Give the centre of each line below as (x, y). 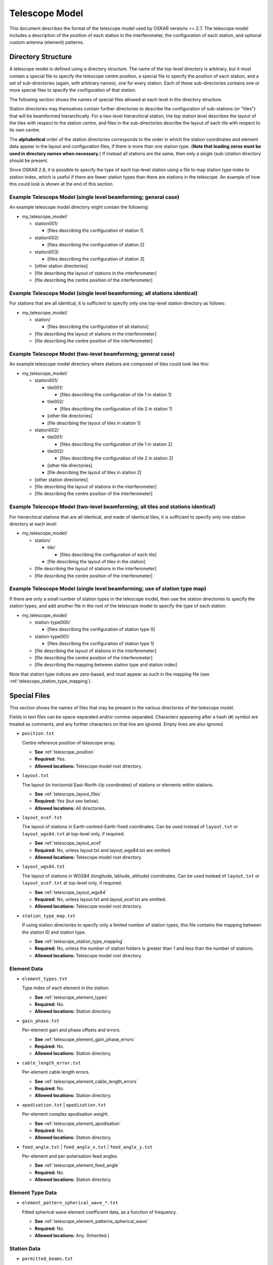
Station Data (25, 1248)
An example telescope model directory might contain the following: (79, 207)
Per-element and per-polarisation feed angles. (70, 1156)
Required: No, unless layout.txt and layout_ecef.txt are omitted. (101, 899)
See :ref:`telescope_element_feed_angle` (77, 1165)
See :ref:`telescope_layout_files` (68, 794)
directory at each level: (33, 524)
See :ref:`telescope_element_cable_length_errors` (86, 1081)
